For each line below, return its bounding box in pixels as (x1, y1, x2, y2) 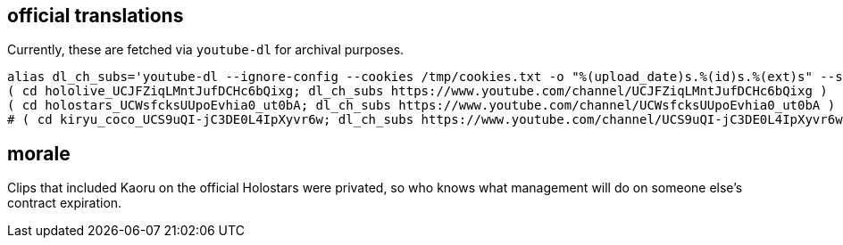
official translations (7, 4, 184, 27)
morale (7, 142, 71, 165)
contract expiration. (7, 195, 122, 211)
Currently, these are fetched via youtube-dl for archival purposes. (7, 42, 405, 58)
